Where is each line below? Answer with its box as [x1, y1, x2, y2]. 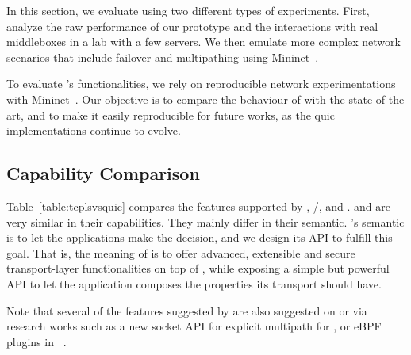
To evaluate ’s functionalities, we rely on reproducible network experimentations [6, 75, 396, 92]
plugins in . [6, 333, 67, 349]
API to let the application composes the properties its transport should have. [6, 275, 382, 292]
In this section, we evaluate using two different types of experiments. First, [6, 2, 370, 18]
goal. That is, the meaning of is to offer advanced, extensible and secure [6, 244, 355, 261]
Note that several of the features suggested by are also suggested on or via [6, 302, 367, 319]
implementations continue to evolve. [6, 122, 181, 139]
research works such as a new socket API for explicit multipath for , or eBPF [6, 318, 382, 334]
